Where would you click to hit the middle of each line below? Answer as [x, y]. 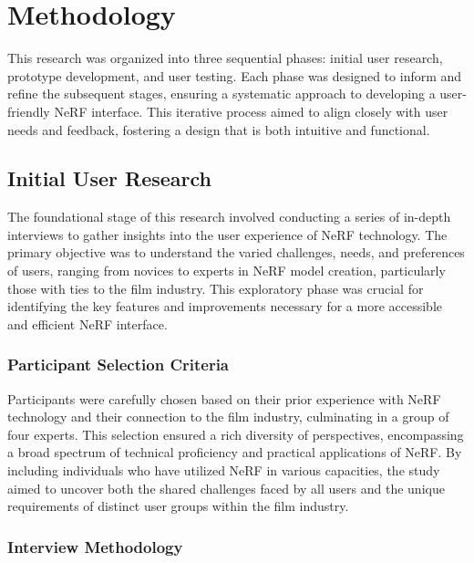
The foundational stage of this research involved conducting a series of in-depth [229, 217]
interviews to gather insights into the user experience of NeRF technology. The [227, 234]
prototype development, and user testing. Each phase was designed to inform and [235, 75]
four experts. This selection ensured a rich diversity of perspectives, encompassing [236, 434]
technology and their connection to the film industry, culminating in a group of [228, 417]
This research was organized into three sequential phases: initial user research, [225, 58]
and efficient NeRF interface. [88, 323]
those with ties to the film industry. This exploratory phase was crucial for [216, 288]
